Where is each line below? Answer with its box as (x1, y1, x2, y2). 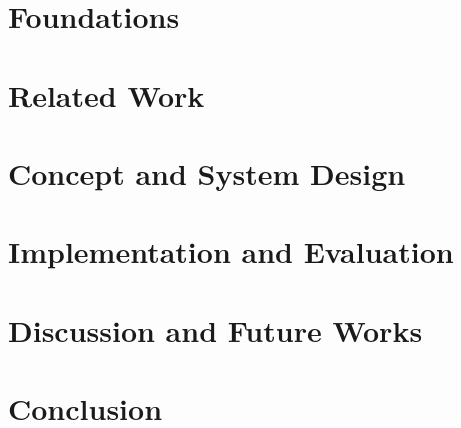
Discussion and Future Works (8, 309, 423, 350)
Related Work (8, 74, 205, 115)
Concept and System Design (8, 152, 406, 193)
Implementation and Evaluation (8, 231, 454, 272)
